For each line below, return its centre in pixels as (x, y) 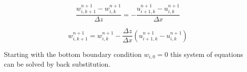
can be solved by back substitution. (57, 64)
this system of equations (207, 54)
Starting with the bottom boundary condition (73, 54)
